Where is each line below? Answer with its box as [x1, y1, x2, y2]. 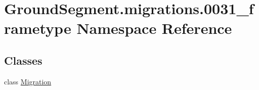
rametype [4, 18, 71, 38]
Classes [4, 52, 42, 68]
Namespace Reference [76, 18, 232, 38]
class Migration [4, 76, 52, 86]
